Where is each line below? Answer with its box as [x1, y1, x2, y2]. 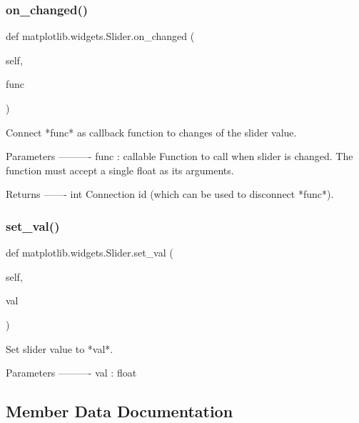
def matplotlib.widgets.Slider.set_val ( [6, 245, 173, 260]
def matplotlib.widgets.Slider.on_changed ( [6, 29, 195, 44]
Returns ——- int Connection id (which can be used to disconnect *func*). [6, 186, 334, 201]
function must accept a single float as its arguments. [6, 162, 234, 177]
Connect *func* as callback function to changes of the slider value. [6, 124, 297, 139]
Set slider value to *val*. [6, 341, 113, 356]
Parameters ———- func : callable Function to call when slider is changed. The [6, 149, 353, 164]
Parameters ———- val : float [6, 365, 137, 380]
